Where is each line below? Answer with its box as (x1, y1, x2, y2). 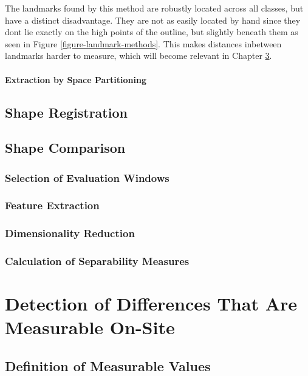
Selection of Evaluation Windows (5, 170, 169, 185)
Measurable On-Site (5, 315, 175, 340)
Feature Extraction (5, 198, 100, 213)
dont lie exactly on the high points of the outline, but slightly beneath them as (5, 25, 298, 38)
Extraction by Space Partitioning (5, 73, 146, 86)
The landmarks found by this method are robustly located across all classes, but (5, 2, 304, 14)
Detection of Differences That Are (5, 291, 297, 316)
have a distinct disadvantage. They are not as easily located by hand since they (5, 13, 301, 26)
